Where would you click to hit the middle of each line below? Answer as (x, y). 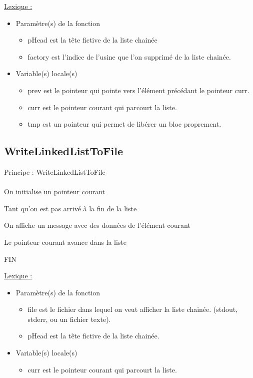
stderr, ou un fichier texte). (69, 319)
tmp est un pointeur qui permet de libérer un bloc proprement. (124, 124)
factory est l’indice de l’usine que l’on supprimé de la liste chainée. (129, 56)
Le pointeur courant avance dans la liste (65, 242)
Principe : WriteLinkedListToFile (55, 171)
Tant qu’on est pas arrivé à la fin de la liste (70, 208)
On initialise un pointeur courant (55, 192)
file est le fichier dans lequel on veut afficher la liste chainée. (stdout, (133, 309)
